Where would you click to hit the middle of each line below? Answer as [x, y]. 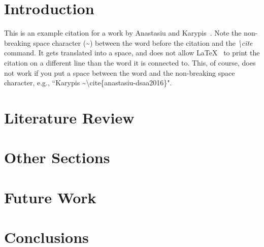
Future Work [50, 197]
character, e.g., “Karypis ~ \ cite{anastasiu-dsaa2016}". [88, 83]
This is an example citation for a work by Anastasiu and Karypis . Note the [123, 33]
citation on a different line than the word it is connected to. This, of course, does [130, 62]
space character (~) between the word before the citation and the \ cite [143, 42]
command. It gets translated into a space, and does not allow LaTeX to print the [132, 53]
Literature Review [69, 117]
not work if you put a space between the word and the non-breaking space [120, 72]
